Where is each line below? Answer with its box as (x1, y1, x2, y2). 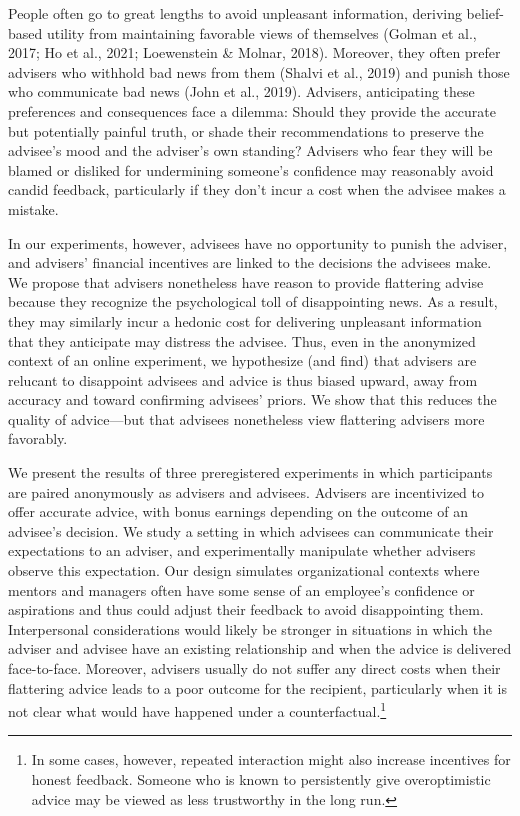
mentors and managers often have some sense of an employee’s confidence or (8, 579, 475, 600)
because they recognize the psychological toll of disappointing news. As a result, (8, 291, 498, 312)
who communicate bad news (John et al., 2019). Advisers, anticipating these (8, 81, 475, 102)
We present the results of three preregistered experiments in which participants (8, 462, 493, 483)
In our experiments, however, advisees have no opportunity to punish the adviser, (8, 232, 508, 253)
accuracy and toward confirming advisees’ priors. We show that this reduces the (8, 389, 497, 410)
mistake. (8, 198, 59, 219)
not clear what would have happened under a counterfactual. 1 (8, 698, 387, 721)
